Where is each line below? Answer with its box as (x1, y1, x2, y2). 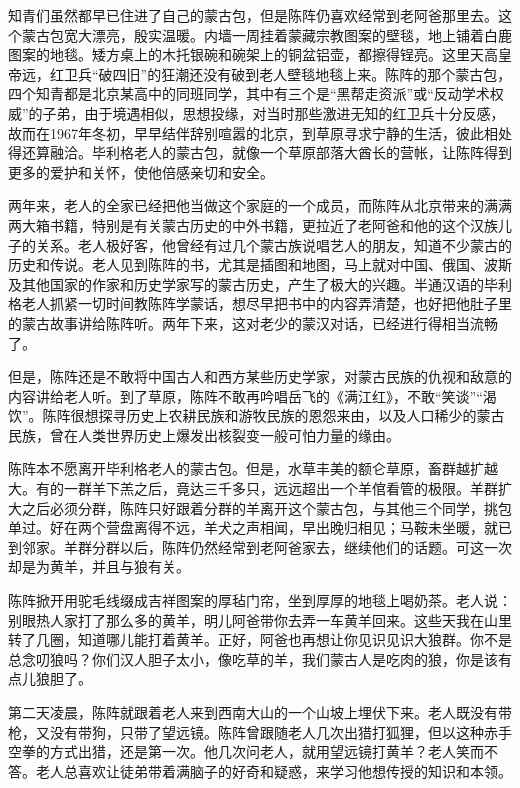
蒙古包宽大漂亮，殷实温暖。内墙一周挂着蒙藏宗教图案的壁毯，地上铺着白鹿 (21, 24, 512, 45)
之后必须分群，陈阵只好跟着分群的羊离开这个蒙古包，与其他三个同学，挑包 (21, 497, 512, 518)
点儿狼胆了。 (8, 668, 92, 689)
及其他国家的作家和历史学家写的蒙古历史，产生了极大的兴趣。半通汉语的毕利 (8, 273, 512, 294)
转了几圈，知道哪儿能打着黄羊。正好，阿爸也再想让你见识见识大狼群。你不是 (8, 629, 512, 650)
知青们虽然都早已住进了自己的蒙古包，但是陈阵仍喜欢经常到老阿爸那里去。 (8, 5, 498, 25)
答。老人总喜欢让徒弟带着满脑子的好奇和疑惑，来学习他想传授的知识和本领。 (8, 760, 512, 781)
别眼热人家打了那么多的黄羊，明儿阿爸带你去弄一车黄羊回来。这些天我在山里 (8, 609, 512, 630)
